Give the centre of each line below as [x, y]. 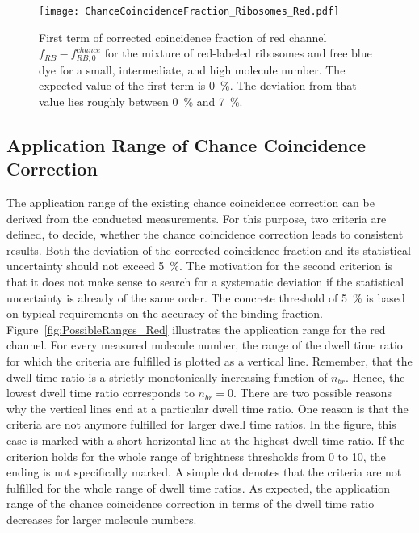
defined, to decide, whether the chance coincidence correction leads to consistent [205, 234]
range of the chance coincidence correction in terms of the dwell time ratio [191, 503]
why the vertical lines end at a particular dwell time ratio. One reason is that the [207, 408]
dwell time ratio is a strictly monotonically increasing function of [167, 376]
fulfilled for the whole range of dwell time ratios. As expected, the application [199, 487]
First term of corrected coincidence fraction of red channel [183, 37]
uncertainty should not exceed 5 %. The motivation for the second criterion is [199, 266]
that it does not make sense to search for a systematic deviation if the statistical [205, 282]
